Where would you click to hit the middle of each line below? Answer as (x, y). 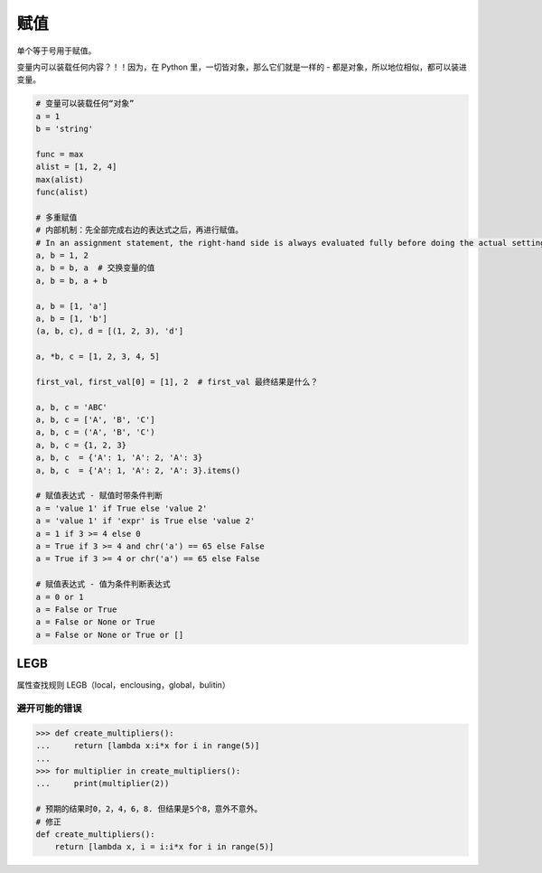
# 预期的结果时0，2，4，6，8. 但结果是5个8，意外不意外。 (149, 809)
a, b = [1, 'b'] (72, 318)
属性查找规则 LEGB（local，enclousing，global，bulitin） (123, 685)
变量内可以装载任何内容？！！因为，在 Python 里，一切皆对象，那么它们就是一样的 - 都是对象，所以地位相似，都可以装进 (242, 67)
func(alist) (62, 192)
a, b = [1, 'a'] (72, 306)
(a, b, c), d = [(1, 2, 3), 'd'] (110, 331)
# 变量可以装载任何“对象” (85, 103)
